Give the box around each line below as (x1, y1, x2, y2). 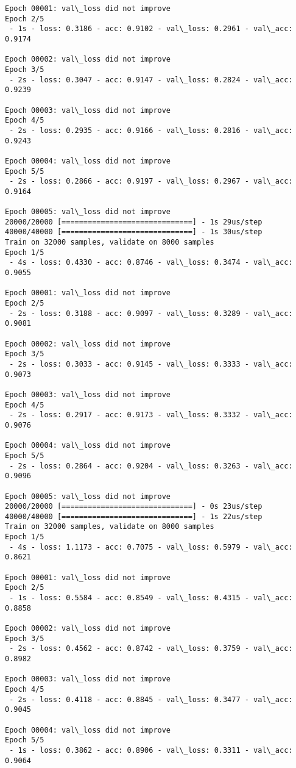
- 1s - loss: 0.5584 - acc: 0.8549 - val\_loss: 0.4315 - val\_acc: (9, 594, 293, 603)
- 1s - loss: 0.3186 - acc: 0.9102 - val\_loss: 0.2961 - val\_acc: (9, 24, 293, 34)
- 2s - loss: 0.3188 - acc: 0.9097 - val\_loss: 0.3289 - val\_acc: (9, 309, 293, 318)
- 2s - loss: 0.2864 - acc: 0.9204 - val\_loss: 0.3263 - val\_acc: (9, 461, 293, 470)
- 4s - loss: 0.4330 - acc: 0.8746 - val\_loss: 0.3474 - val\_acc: (9, 258, 293, 267)
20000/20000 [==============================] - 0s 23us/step (5, 502, 263, 511)
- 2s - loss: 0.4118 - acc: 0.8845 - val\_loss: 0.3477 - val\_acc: (9, 695, 293, 704)
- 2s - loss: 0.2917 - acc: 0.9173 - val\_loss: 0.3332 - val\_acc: (9, 411, 293, 420)
